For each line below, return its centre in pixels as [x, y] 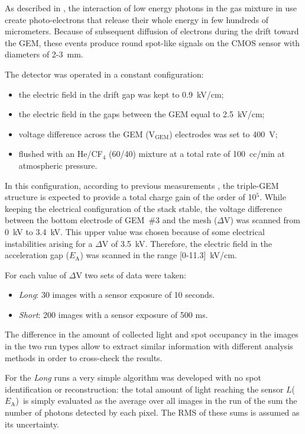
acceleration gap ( [37, 255]
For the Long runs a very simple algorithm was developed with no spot [133, 377]
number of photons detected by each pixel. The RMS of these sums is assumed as [152, 412]
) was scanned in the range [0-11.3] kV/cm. [158, 255]
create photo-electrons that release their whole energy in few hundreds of [137, 19]
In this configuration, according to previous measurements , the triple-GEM [142, 185]
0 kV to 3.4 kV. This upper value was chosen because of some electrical [135, 231]
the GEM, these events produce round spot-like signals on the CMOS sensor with [152, 42]
